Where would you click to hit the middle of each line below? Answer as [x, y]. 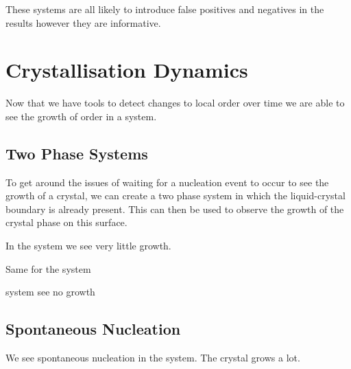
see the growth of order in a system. [81, 116]
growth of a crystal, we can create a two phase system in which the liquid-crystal [175, 195]
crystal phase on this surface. [66, 222]
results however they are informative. [83, 22]
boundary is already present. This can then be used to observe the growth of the [175, 209]
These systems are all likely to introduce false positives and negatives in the [165, 9]
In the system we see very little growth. [88, 246]
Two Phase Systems [77, 153]
